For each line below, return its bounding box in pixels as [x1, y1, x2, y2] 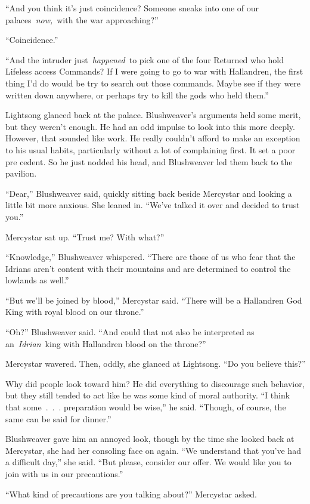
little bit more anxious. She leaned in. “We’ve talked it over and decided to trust [5, 199, 300, 211]
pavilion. [5, 167, 37, 180]
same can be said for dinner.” [5, 412, 111, 425]
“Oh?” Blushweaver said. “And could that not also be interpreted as [5, 326, 255, 338]
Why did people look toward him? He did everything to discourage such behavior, [5, 377, 305, 389]
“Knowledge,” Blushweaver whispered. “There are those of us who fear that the [5, 251, 296, 263]
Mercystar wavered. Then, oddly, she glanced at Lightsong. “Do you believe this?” [5, 357, 306, 370]
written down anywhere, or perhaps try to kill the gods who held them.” [5, 88, 269, 101]
